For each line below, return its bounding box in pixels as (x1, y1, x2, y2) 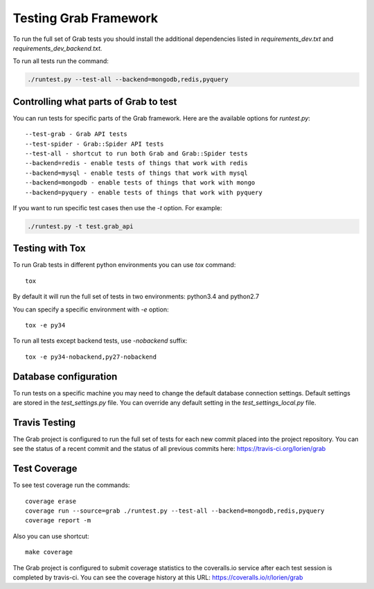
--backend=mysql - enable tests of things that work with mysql (25, 169, 249, 177)
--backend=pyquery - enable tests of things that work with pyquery (25, 188, 262, 196)
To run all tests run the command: (12, 57, 109, 65)
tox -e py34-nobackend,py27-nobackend (25, 352, 157, 361)
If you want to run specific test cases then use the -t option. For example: (12, 203, 222, 212)
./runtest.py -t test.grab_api (27, 222, 134, 230)
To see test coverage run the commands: (12, 481, 130, 489)
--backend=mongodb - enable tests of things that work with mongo (25, 179, 256, 187)
